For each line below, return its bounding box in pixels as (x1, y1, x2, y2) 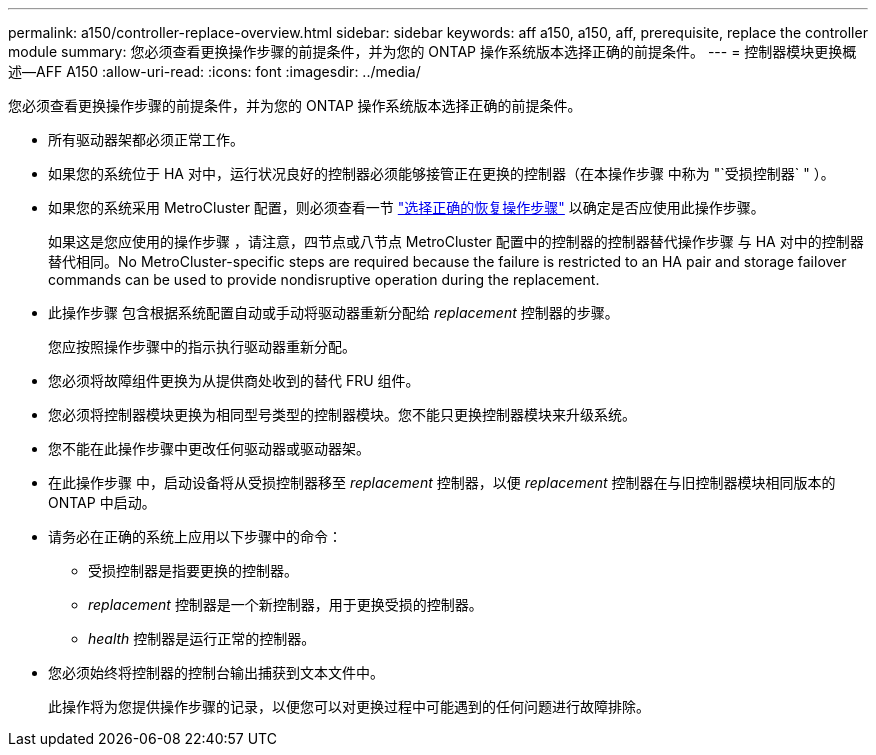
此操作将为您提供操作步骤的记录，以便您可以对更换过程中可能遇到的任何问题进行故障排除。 (48, 698, 650, 715)
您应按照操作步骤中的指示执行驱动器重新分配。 (48, 338, 356, 355)
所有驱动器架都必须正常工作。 (48, 131, 244, 148)
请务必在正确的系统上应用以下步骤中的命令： (48, 528, 342, 545)
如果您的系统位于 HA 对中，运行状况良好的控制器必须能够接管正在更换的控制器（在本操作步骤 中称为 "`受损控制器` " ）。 (48, 165, 835, 182)
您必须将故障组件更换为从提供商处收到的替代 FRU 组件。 (48, 372, 420, 389)
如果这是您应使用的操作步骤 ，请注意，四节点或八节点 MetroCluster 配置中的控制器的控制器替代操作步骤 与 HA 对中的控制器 (48, 233, 864, 250)
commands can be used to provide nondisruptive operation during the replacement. (48, 271, 600, 288)
